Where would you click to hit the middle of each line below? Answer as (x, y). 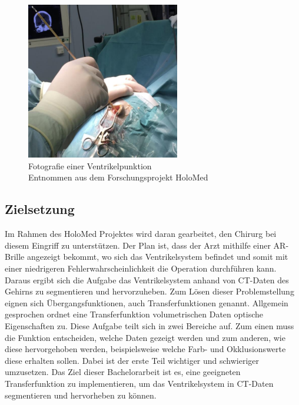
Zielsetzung (40, 209)
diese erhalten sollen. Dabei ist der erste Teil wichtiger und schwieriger (132, 360)
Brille (15, 257)
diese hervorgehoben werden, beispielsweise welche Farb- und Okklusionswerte (145, 349)
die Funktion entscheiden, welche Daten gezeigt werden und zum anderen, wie (145, 337)
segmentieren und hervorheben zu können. (81, 395)
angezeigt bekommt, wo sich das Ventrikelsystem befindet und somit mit (157, 257)
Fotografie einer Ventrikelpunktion (90, 165)
